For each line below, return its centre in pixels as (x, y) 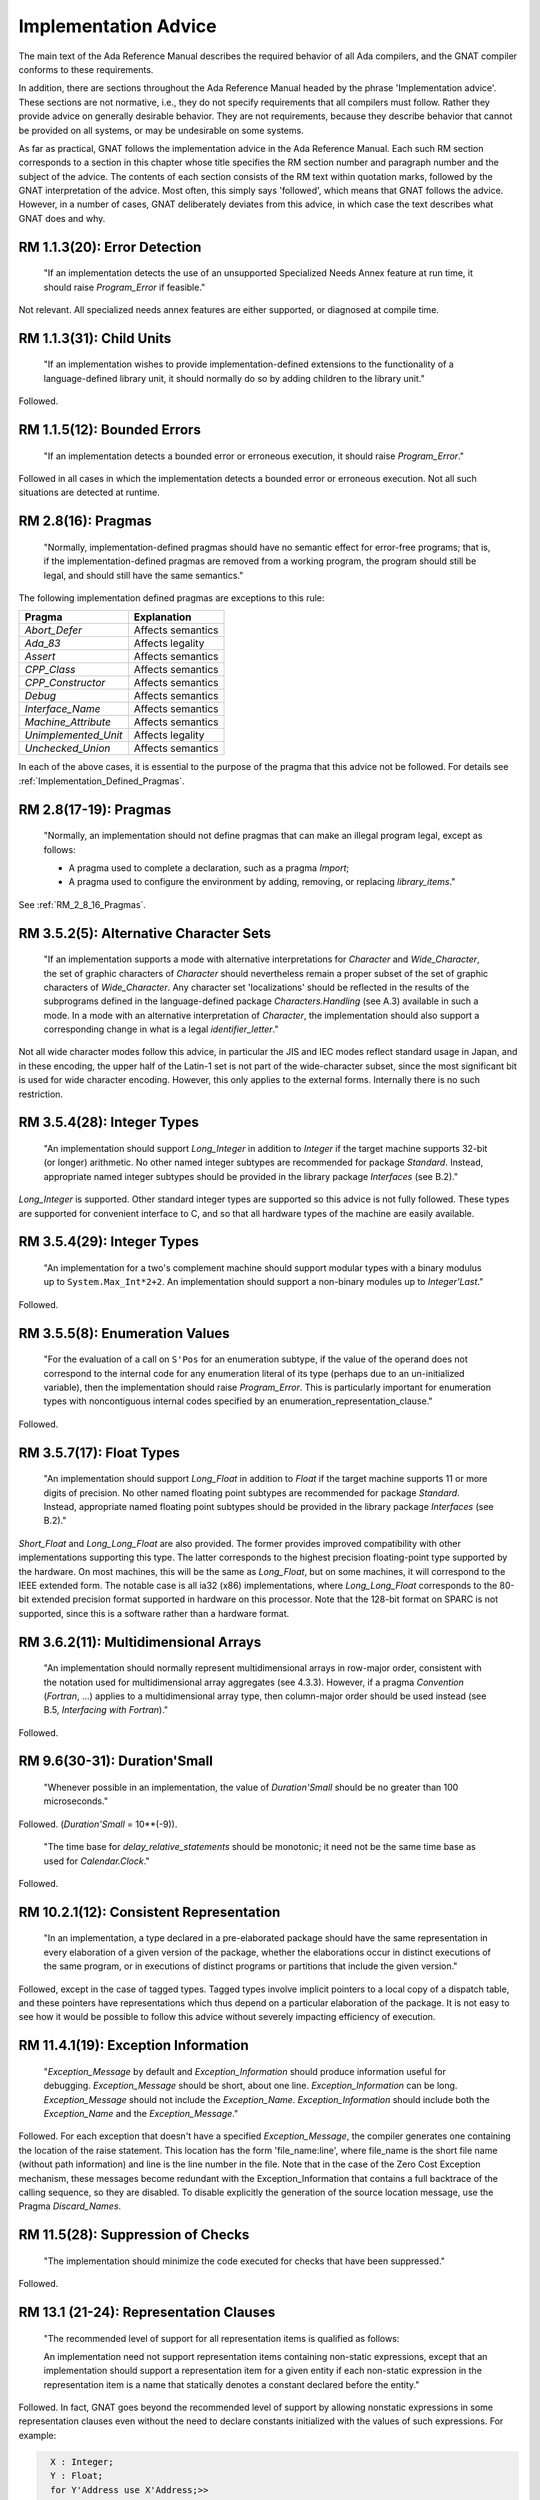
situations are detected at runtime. (89, 492)
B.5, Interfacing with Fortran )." (106, 1710)
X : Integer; (82, 2461)
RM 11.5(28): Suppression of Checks (134, 2235)
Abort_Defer (53, 630)
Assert (40, 657)
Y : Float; (77, 2476)
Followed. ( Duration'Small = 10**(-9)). (98, 1824)
